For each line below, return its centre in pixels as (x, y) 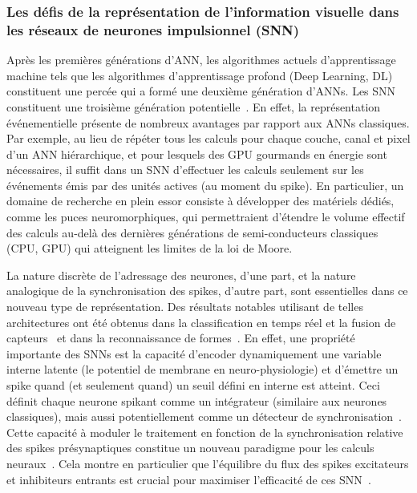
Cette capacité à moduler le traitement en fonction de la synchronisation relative (205, 432)
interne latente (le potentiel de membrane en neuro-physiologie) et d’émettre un (202, 369)
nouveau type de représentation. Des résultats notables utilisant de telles (185, 307)
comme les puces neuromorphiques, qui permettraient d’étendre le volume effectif (206, 217)
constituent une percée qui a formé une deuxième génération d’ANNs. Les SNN (201, 91)
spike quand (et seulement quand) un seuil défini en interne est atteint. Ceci (193, 385)
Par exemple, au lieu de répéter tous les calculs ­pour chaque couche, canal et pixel (208, 138)
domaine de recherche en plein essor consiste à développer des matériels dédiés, (200, 201)
